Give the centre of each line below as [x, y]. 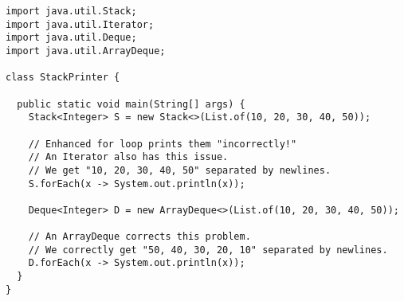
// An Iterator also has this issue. [128, 157]
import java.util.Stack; [71, 11]
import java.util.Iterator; [80, 24]
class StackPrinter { [63, 78]
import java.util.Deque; [71, 38]
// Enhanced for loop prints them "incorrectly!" [163, 144]
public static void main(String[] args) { [131, 104]
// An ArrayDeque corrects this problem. [139, 237]
